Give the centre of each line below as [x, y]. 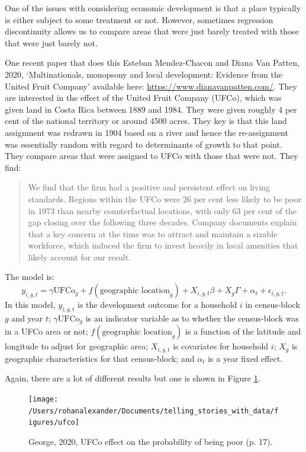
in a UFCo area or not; [46, 331]
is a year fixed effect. [245, 358]
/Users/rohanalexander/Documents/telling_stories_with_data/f [154, 411]
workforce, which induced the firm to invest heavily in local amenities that [163, 245]
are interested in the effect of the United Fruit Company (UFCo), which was [143, 98]
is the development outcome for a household [157, 305]
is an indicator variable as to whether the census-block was [192, 318]
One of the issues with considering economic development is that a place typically [153, 8]
